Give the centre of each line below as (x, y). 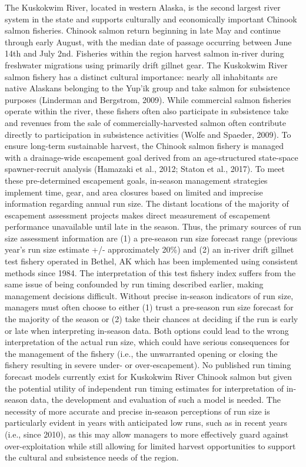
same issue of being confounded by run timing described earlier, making (134, 284)
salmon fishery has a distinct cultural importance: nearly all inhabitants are (141, 76)
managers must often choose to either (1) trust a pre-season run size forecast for (149, 307)
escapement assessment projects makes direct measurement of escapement (138, 215)
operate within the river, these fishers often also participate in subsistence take (147, 111)
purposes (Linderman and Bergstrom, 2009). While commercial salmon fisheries (148, 99)
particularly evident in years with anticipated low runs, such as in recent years (146, 423)
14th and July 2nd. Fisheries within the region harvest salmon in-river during (144, 53)
